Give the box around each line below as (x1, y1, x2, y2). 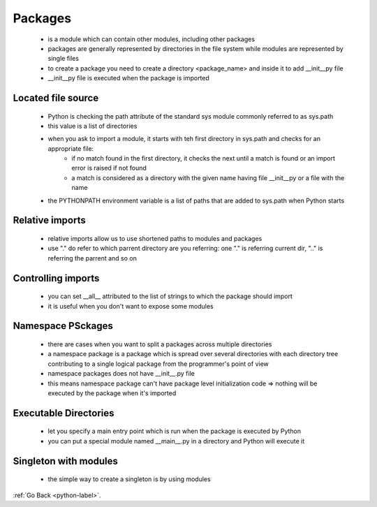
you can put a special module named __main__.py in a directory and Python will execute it (47, 436, 305, 445)
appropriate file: (47, 144, 94, 153)
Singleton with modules (13, 455, 119, 467)
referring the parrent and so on (47, 253, 138, 262)
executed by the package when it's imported (47, 388, 177, 397)
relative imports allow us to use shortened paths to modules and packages (47, 235, 263, 243)
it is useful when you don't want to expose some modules (47, 302, 214, 310)
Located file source (13, 91, 99, 104)
